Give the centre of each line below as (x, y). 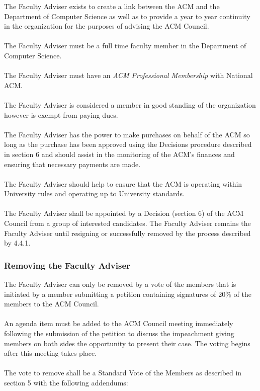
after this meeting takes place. (51, 353)
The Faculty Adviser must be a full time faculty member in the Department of (125, 46)
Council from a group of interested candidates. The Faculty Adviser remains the (127, 223)
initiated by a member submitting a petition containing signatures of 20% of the (128, 294)
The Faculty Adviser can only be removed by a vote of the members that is (120, 284)
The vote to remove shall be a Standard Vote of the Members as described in (123, 373)
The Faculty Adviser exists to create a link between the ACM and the (112, 6)
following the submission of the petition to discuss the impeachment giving (119, 333)
